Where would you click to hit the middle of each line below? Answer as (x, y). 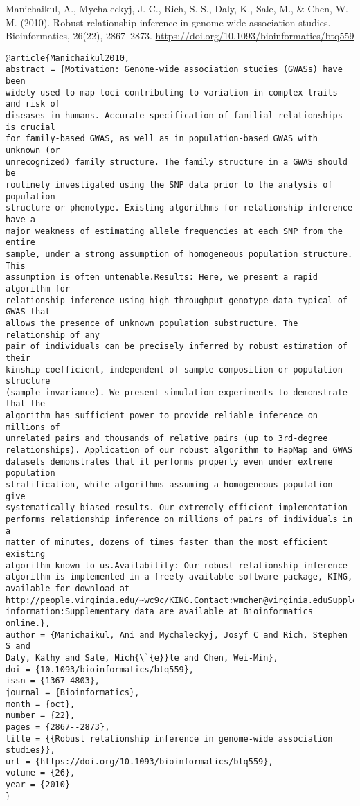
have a (20, 219)
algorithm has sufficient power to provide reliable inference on (162, 416)
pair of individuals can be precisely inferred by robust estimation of (177, 347)
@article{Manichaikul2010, (67, 58)
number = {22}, (40, 716)
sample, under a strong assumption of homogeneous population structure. (179, 254)
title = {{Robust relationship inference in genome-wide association (169, 738)
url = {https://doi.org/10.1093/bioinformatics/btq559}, (139, 761)
